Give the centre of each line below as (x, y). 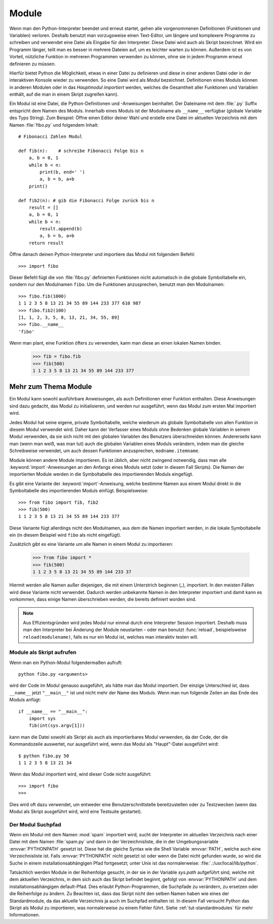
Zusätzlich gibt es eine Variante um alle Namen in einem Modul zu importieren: (91, 544)
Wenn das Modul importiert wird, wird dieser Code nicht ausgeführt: (80, 774)
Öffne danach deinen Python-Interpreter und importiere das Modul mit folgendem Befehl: (102, 254)
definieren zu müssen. (33, 64)
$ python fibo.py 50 (44, 756)
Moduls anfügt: (25, 700)
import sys (42, 719)
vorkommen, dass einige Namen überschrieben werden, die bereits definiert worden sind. (103, 599)
